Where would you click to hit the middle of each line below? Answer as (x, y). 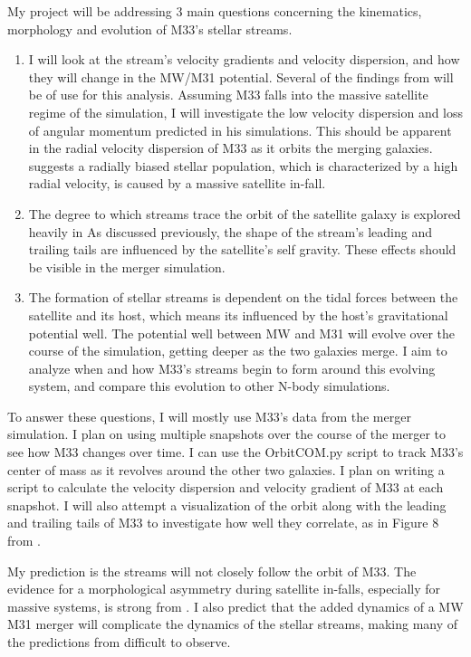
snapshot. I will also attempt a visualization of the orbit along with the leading (227, 505)
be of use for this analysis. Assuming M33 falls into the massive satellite (228, 95)
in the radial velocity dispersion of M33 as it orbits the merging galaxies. (231, 148)
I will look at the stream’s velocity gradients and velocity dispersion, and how (244, 59)
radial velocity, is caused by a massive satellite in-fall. (177, 183)
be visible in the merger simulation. (127, 267)
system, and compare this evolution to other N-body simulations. (209, 386)
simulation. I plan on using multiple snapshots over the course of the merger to (226, 434)
